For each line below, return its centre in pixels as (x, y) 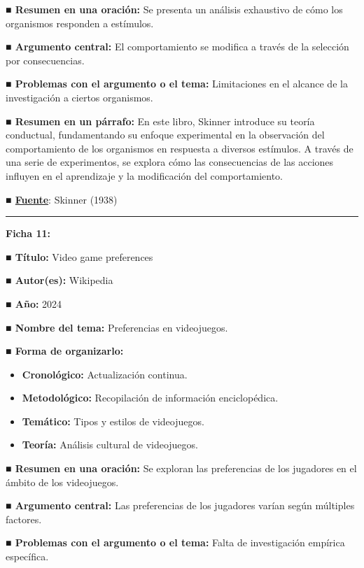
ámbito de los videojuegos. (62, 482)
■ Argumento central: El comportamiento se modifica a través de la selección (177, 47)
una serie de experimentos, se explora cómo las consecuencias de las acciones (170, 162)
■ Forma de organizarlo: (65, 351)
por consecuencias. (45, 60)
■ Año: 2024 (34, 303)
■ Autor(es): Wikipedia (59, 280)
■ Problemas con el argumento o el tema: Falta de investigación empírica (175, 542)
